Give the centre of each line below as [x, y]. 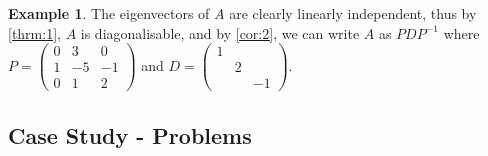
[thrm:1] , [34, 32]
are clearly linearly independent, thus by [353, 13]
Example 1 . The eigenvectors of [109, 13]
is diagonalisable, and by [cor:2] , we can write [220, 32]
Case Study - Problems [130, 134]
